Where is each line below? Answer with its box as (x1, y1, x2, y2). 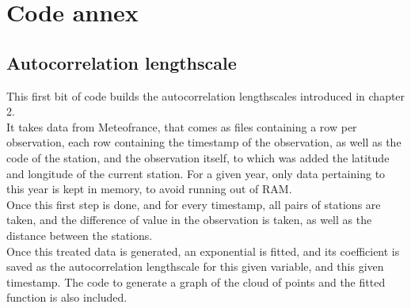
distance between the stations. (6, 226, 153, 243)
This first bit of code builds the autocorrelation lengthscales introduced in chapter (6, 87, 405, 104)
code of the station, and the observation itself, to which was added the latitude (6, 149, 390, 165)
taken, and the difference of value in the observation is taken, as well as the (6, 211, 372, 228)
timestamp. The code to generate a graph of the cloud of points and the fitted (6, 273, 386, 290)
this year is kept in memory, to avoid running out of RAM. (6, 181, 292, 197)
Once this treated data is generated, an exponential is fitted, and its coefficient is (6, 242, 400, 259)
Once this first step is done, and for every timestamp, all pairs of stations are (6, 196, 381, 212)
